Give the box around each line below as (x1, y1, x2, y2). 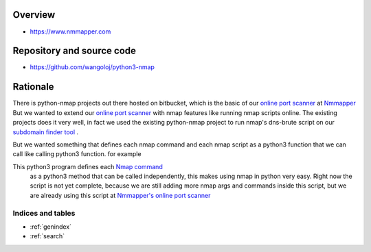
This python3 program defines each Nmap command (12, 162, 163, 171)
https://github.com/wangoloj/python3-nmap (30, 63, 155, 71)
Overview (12, 9, 56, 21)
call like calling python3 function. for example (12, 150, 142, 158)
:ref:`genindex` (30, 223, 72, 231)
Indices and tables (12, 208, 76, 218)
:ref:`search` (30, 232, 65, 240)
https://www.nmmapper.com (30, 27, 111, 36)
